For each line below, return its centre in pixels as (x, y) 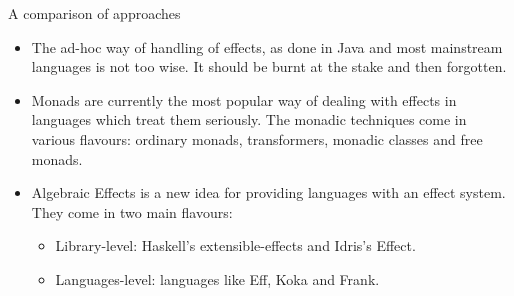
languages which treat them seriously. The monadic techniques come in (249, 119)
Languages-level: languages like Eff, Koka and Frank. (217, 278)
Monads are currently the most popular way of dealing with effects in (244, 99)
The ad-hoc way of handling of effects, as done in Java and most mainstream (267, 46)
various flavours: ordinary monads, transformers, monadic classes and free (257, 138)
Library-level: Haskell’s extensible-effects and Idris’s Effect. (235, 245)
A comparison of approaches (94, 13)
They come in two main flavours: (132, 211)
